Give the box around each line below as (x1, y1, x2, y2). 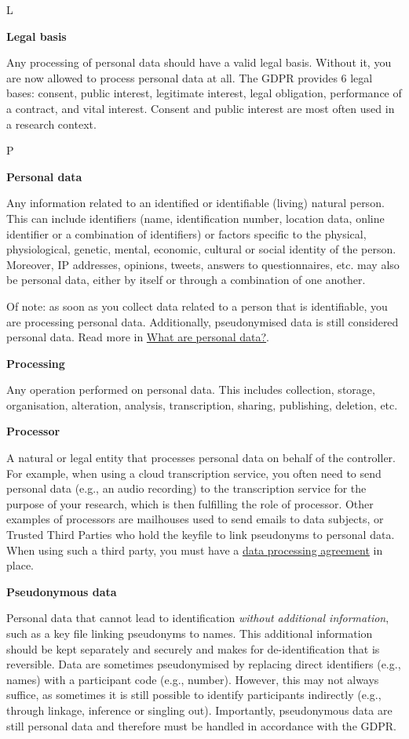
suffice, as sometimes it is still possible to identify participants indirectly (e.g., (6, 686, 382, 703)
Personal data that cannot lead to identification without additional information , (6, 610, 389, 626)
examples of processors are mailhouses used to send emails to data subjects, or (6, 511, 384, 527)
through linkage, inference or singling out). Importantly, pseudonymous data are (6, 701, 393, 718)
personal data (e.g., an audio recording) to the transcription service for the (6, 480, 367, 497)
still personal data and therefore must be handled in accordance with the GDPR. (6, 717, 396, 734)
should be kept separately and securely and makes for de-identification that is (6, 640, 380, 657)
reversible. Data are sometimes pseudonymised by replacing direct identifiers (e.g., (6, 656, 401, 672)
